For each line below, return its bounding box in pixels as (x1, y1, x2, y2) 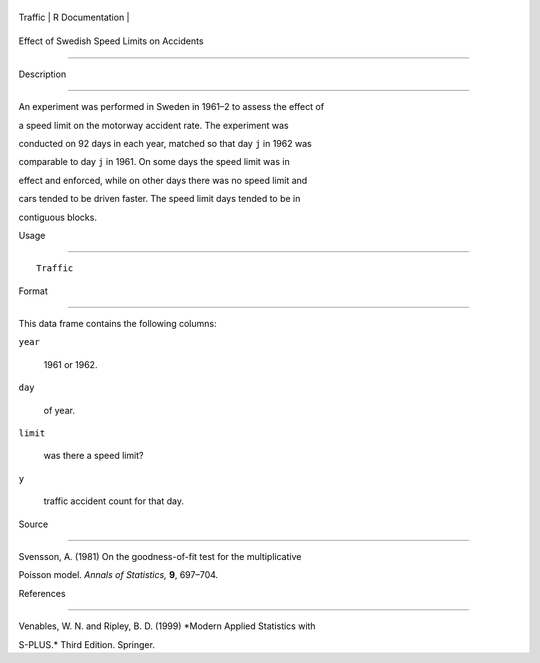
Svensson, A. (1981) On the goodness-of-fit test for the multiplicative (18, 550, 302, 562)
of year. (43, 404, 75, 416)
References (18, 587, 66, 599)
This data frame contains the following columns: (18, 318, 217, 330)
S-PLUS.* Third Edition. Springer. (18, 638, 155, 650)
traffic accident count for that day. (43, 495, 185, 507)
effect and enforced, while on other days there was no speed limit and (18, 174, 308, 186)
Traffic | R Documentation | (18, 11, 130, 23)
